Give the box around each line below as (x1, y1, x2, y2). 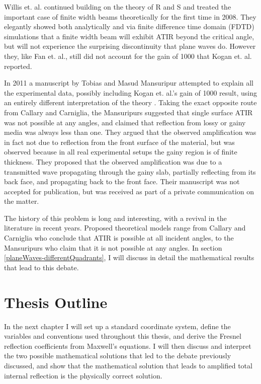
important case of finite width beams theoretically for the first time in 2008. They (4, 11, 256, 22)
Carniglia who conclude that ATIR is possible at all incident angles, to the (4, 233, 234, 243)
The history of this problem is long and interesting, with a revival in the (4, 212, 227, 223)
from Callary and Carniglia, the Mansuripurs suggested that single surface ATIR (4, 107, 253, 117)
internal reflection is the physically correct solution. (4, 370, 162, 380)
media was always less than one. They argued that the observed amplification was (4, 127, 256, 137)
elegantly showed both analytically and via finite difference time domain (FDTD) (4, 21, 254, 32)
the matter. (4, 196, 39, 206)
